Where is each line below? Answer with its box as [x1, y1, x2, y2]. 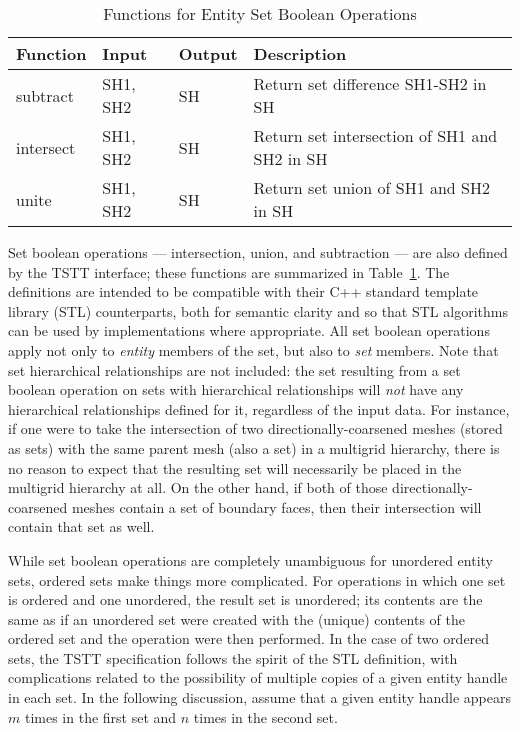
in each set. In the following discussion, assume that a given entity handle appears [8, 687, 512, 708]
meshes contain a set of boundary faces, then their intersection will [71, 496, 482, 517]
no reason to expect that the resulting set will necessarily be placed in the [8, 457, 462, 478]
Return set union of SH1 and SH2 [253, 176, 490, 199]
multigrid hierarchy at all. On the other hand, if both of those [8, 477, 388, 498]
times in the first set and [24, 706, 177, 727]
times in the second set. [193, 706, 338, 727]
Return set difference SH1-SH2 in [253, 72, 487, 95]
